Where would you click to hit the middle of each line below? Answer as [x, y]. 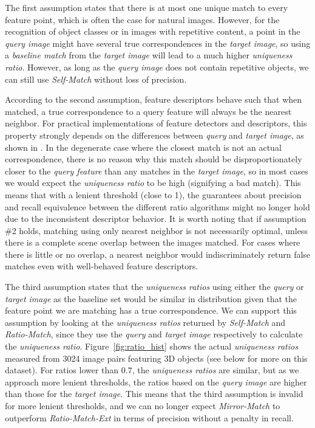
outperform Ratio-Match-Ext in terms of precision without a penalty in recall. [149, 417]
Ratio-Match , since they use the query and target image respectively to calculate [154, 334]
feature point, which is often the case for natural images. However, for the [142, 19]
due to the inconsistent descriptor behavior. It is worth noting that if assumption [156, 219]
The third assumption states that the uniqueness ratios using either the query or [154, 287]
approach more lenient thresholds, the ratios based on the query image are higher [156, 381]
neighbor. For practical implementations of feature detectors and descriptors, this [156, 123]
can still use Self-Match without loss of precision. [96, 79]
